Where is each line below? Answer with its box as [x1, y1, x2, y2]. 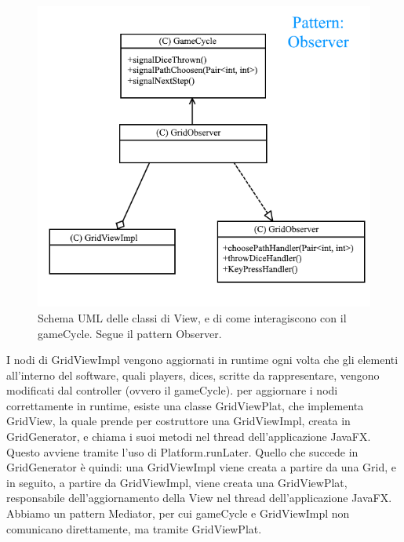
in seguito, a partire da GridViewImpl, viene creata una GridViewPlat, [6, 474, 348, 490]
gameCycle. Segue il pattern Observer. [38, 325, 222, 341]
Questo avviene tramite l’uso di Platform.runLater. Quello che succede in [6, 443, 359, 460]
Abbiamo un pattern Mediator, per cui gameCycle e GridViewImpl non [6, 505, 350, 522]
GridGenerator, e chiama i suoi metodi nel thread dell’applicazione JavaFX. [6, 428, 371, 445]
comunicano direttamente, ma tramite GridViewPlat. [6, 520, 262, 537]
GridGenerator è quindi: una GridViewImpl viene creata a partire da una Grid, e [6, 459, 396, 475]
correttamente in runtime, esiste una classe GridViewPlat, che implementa [6, 397, 364, 413]
